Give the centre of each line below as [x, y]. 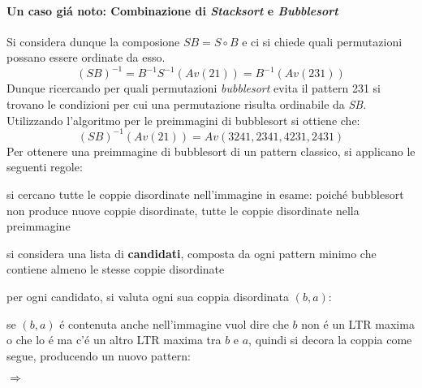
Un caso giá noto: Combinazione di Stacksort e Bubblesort [172, 10]
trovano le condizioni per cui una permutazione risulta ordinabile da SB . [187, 104]
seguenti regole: [45, 167]
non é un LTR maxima [358, 323]
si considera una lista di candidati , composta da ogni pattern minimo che [192, 253]
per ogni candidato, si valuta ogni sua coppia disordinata [148, 296]
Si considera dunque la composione [93, 41]
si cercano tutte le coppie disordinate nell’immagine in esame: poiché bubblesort [205, 194]
